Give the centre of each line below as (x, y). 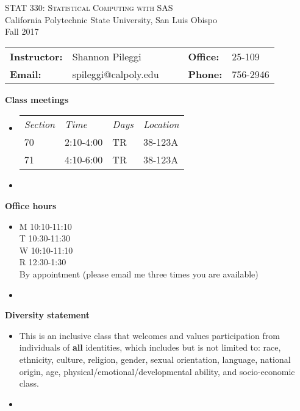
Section (40, 124)
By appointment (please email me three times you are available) (139, 273)
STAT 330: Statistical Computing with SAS (89, 7)
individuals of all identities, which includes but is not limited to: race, (150, 347)
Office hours (31, 205)
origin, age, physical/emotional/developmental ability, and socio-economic (157, 371)
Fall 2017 (22, 31)
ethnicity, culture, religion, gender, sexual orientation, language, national (155, 359)
